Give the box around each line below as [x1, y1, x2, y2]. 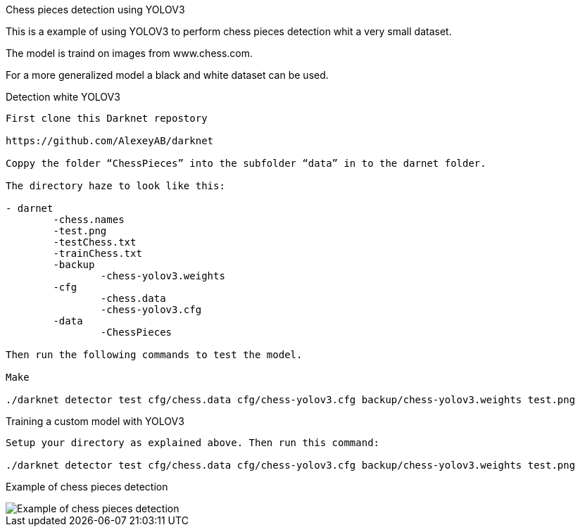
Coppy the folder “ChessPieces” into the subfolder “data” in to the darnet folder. [6, 158, 486, 169]
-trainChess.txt [53, 248, 142, 259]
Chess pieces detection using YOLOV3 [6, 4, 185, 15]
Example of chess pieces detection [6, 481, 168, 493]
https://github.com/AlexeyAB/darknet [6, 135, 214, 146]
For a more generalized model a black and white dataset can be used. [6, 69, 329, 81]
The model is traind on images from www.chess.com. [6, 47, 253, 59]
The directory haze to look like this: [6, 180, 225, 191]
